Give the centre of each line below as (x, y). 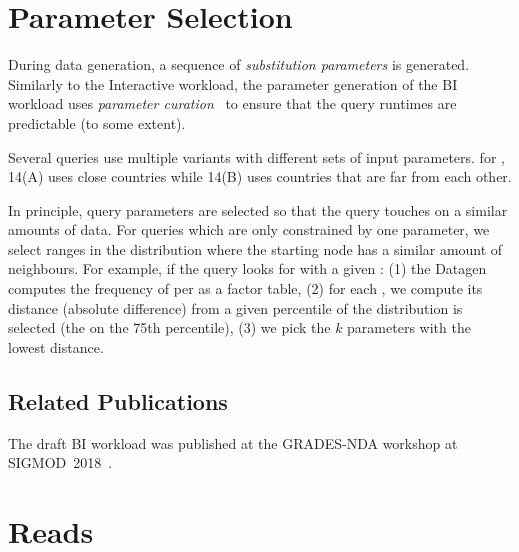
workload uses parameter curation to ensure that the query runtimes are (232, 103)
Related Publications (118, 400)
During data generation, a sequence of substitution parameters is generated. (239, 64)
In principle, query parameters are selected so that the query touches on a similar (258, 209)
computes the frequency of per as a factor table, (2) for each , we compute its (245, 288)
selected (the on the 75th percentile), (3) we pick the (169, 327)
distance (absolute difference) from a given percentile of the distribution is (235, 307)
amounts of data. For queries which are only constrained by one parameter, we (249, 229)
